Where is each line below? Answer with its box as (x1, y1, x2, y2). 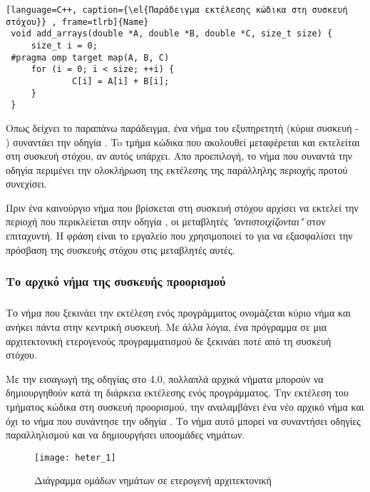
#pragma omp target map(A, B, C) (11, 52, 170, 63)
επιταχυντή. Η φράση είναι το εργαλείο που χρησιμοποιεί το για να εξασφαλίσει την (6, 228, 353, 243)
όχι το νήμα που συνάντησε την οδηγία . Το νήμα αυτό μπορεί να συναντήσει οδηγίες (6, 413, 361, 428)
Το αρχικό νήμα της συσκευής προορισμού (6, 272, 226, 290)
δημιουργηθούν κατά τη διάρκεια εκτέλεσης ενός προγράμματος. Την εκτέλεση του (6, 385, 349, 400)
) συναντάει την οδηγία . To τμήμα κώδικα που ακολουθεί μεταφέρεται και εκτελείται (6, 134, 360, 149)
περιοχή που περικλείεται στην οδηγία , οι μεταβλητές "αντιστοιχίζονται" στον (6, 214, 326, 229)
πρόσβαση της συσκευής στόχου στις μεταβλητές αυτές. (6, 242, 235, 257)
